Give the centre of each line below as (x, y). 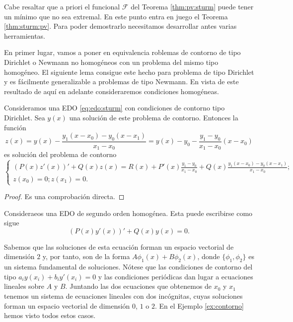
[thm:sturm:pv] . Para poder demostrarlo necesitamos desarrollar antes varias (120, 26)
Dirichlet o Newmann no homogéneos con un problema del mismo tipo (111, 62)
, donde (209, 256)
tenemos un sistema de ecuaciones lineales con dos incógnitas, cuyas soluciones (123, 295)
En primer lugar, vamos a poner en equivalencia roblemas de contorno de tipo (122, 52)
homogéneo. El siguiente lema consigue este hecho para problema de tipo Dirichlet (129, 72)
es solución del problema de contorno (60, 154)
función (15, 127)
